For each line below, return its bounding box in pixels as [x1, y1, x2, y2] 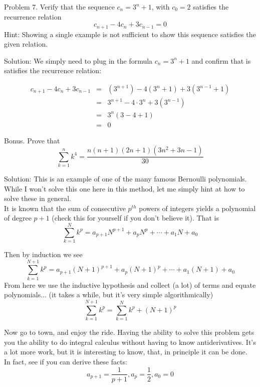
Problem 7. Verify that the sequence [4, 2, 115, 12]
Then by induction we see [4, 249, 83, 260]
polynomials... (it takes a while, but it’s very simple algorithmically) [4, 289, 213, 300]
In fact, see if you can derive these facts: [4, 356, 128, 366]
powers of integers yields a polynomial [139, 203, 256, 213]
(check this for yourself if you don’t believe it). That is [52, 213, 219, 223]
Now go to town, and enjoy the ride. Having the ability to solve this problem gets [4, 327, 254, 337]
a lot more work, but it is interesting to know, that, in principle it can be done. [4, 346, 247, 357]
